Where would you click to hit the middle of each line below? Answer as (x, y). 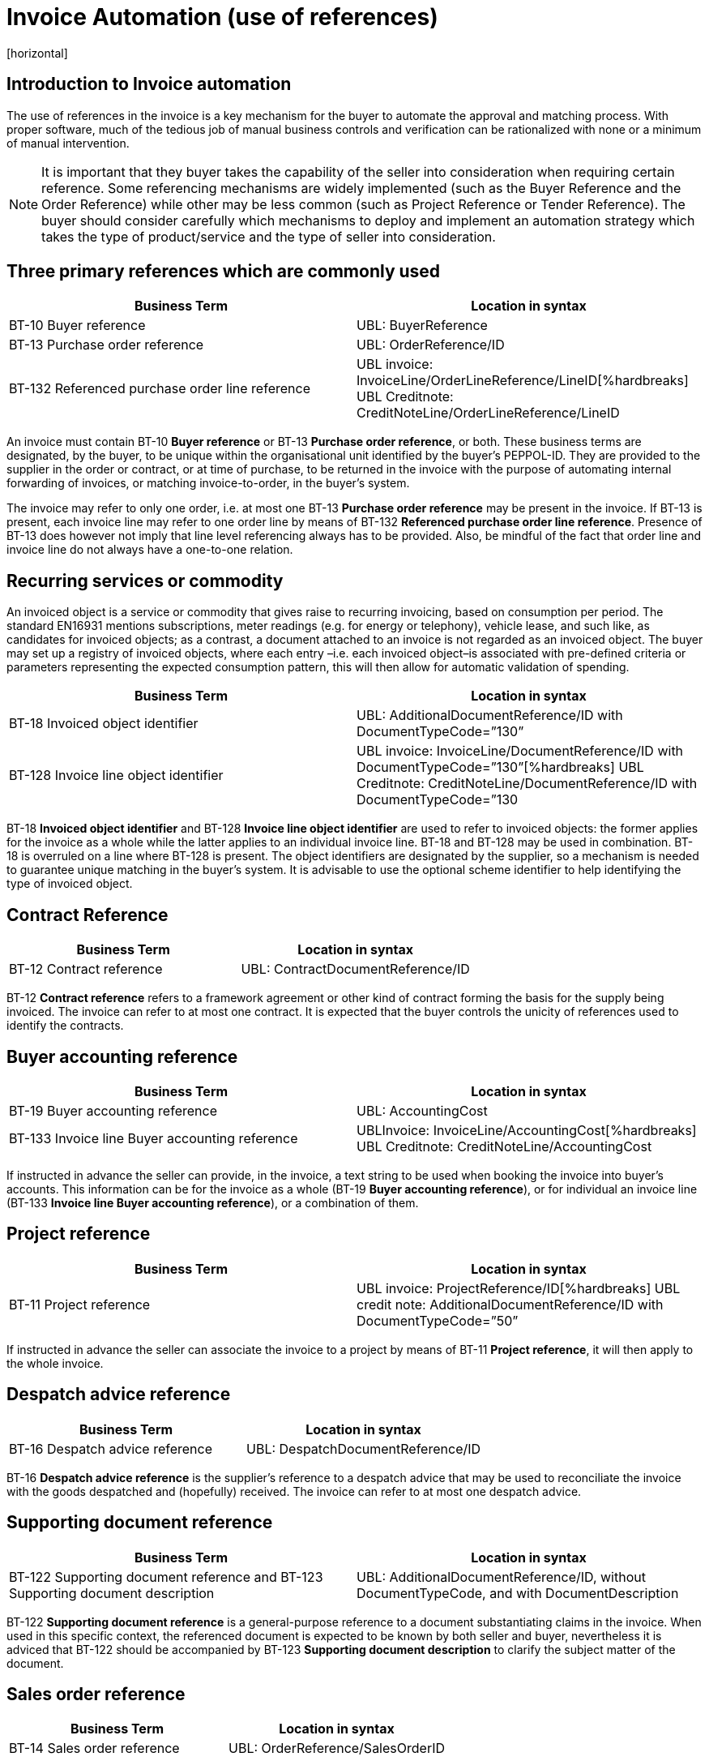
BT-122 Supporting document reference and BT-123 (166, 1577)
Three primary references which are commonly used (224, 272)
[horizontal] (37, 53)
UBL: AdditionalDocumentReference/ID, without (501, 1577)
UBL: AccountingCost (422, 1110)
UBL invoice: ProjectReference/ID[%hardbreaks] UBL (519, 1288)
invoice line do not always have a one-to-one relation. (150, 550)
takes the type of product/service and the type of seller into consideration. (269, 236)
